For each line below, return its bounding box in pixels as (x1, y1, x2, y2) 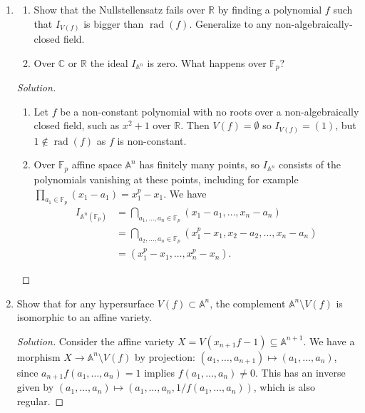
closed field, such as (34, 118, 120, 133)
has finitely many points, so (139, 157, 260, 172)
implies (144, 364, 175, 379)
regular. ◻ (16, 394, 64, 409)
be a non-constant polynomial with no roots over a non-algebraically (60, 103, 359, 118)
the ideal (90, 55, 128, 70)
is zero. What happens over (147, 55, 267, 70)
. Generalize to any (189, 16, 272, 31)
